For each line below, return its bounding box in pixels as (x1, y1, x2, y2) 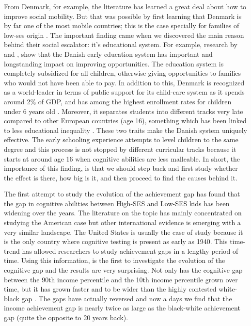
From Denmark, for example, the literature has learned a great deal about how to (4, 1, 247, 11)
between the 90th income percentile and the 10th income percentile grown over (4, 274, 238, 284)
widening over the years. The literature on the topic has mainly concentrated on (4, 208, 242, 218)
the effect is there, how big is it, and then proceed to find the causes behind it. (4, 172, 237, 182)
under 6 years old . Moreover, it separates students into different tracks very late (4, 106, 243, 116)
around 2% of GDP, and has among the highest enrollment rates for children (4, 96, 232, 106)
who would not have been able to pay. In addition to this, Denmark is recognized (4, 77, 245, 87)
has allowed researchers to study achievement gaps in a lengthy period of (22, 245, 238, 256)
